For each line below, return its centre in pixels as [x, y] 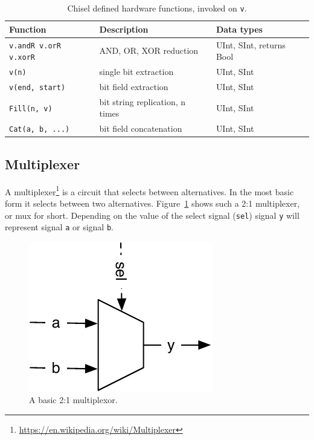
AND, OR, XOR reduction [149, 50]
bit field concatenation [141, 128]
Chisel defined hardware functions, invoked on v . [157, 8]
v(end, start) [37, 87]
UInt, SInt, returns [251, 44]
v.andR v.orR [35, 46]
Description [124, 29]
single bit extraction [136, 72]
